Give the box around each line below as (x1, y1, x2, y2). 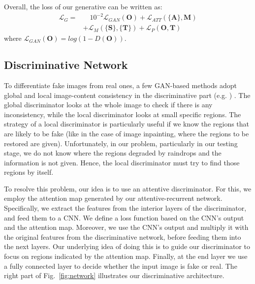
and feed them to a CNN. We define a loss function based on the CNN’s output (4, 212, 244, 222)
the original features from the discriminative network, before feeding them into (4, 231, 241, 242)
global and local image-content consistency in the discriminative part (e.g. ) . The (4, 90, 251, 100)
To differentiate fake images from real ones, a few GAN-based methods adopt (4, 80, 237, 90)
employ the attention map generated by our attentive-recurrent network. (4, 193, 223, 203)
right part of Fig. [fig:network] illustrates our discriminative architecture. (4, 270, 224, 281)
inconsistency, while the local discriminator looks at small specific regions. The (4, 109, 241, 119)
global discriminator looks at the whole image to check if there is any (4, 99, 213, 110)
